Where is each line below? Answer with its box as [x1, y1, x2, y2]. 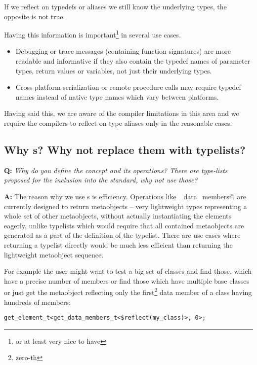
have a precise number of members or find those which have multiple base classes [4, 275, 250, 286]
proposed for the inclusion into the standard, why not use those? [4, 175, 198, 185]
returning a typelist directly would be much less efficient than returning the [4, 239, 233, 250]
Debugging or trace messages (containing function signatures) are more [15, 46, 231, 56]
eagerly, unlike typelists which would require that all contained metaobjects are [4, 220, 244, 230]
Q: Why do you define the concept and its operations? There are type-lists [4, 165, 228, 175]
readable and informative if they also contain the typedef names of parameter [15, 56, 251, 66]
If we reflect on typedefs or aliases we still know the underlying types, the [4, 1, 227, 11]
